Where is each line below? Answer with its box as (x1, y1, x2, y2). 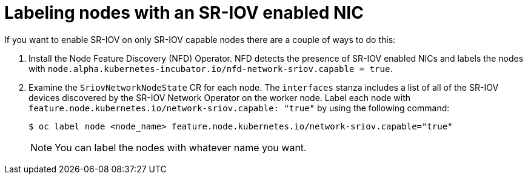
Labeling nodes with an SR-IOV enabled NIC (4, 2, 364, 23)
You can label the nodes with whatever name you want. (55, 141, 307, 154)
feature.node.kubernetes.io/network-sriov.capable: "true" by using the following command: (28, 102, 450, 113)
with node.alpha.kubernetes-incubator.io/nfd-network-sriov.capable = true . (28, 63, 393, 74)
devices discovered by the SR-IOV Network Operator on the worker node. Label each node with (28, 92, 411, 103)
